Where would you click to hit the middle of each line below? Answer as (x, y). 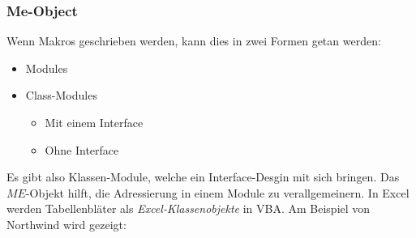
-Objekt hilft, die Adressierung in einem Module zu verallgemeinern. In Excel (217, 192)
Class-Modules (61, 95)
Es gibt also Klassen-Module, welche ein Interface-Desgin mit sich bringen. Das (203, 177)
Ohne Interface (82, 149)
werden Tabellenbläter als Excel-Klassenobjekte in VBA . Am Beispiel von (189, 208)
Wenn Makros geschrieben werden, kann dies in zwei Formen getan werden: (194, 41)
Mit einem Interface (94, 122)
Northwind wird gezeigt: (66, 224)
